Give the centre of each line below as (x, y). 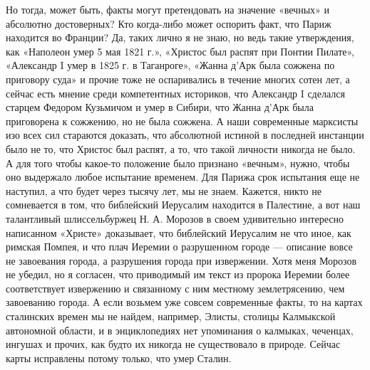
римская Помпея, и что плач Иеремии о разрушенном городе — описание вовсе (179, 247)
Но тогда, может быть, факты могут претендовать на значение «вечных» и (168, 9)
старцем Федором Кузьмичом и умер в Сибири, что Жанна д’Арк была (160, 107)
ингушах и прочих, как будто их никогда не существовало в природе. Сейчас (173, 344)
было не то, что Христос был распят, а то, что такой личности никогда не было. (181, 148)
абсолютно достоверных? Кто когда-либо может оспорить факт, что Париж (169, 23)
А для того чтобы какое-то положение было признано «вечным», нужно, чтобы (178, 163)
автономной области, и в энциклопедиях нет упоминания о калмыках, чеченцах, (180, 330)
